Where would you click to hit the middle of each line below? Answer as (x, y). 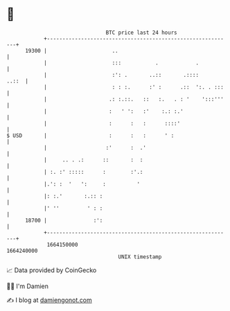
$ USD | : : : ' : (90, 135)
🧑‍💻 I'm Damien (28, 286)
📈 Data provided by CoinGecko (52, 270)
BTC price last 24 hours (141, 33)
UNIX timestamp (140, 257)
